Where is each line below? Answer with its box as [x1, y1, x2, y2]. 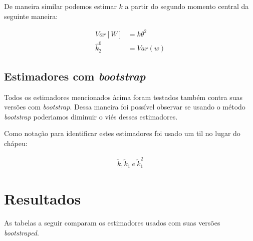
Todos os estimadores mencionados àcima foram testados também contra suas [4, 91, 242, 102]
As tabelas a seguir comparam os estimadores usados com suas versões [4, 217, 220, 227]
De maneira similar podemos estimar [4, 1, 117, 11]
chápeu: [4, 138, 28, 148]
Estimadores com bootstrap [4, 68, 146, 83]
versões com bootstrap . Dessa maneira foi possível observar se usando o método [4, 101, 245, 112]
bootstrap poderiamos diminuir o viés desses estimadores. [4, 111, 178, 121]
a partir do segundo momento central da [125, 1, 249, 11]
